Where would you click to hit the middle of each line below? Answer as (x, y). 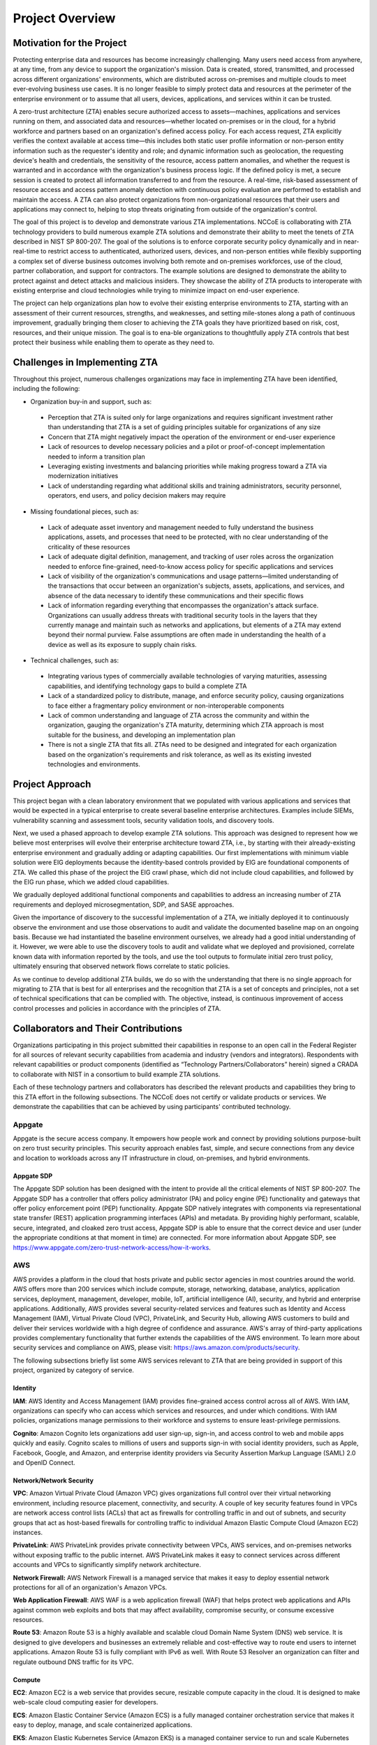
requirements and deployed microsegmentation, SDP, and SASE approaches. (124, 905)
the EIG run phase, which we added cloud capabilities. (91, 882)
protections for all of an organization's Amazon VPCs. (90, 1587)
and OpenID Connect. (44, 1462)
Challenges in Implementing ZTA (86, 362)
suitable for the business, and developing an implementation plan (141, 735)
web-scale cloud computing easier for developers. (86, 1702)
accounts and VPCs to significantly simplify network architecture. (107, 1565)
